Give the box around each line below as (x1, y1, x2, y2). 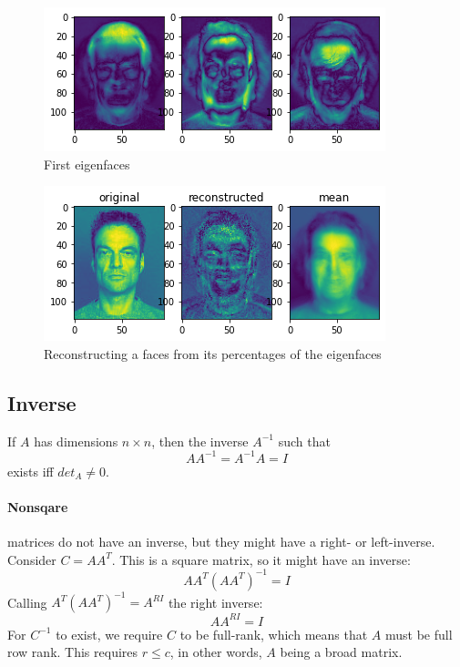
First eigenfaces (44, 154, 130, 173)
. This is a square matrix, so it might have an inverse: (111, 549, 411, 569)
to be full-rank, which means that (179, 624, 368, 643)
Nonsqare (7, 497, 68, 516)
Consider (7, 549, 56, 569)
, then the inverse (151, 431, 249, 450)
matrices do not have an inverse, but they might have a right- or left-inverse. (7, 532, 435, 551)
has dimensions (34, 431, 118, 450)
